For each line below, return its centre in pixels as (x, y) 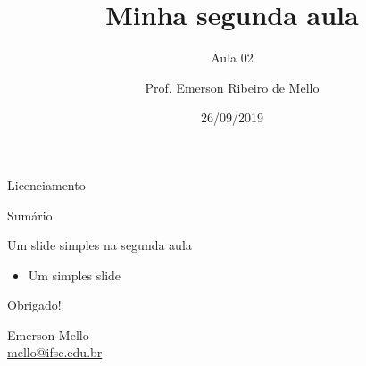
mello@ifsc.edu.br (55, 352)
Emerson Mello (48, 334)
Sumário (30, 215)
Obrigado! (34, 305)
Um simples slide (75, 274)
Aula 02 (232, 58)
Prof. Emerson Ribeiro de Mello (232, 87)
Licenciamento (46, 184)
